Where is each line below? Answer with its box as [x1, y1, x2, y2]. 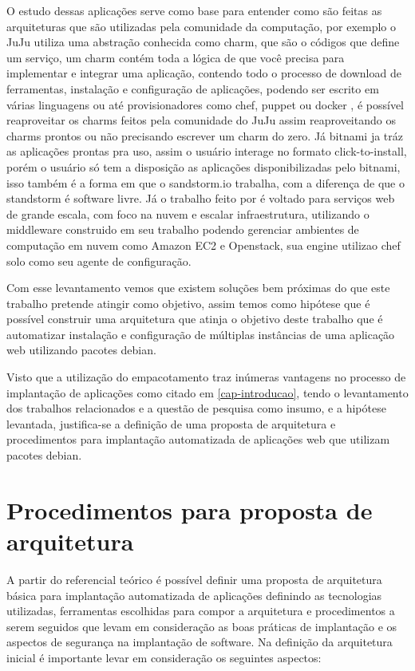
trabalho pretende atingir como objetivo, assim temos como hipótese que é [6, 294, 370, 311]
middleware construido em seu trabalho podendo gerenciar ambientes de [6, 221, 359, 238]
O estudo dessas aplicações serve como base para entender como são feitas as [6, 2, 382, 18]
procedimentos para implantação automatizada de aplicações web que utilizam [6, 431, 390, 448]
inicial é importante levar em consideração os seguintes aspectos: [6, 649, 322, 665]
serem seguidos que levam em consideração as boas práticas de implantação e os [6, 618, 397, 634]
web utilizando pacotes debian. [6, 341, 156, 358]
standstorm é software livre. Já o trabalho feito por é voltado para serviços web [6, 190, 395, 207]
